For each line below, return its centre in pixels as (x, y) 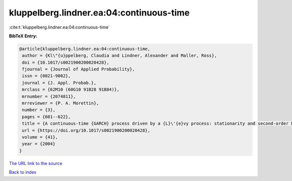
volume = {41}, (40, 137)
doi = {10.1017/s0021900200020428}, (66, 62)
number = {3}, (39, 110)
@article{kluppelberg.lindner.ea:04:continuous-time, (85, 49)
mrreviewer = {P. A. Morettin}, (61, 103)
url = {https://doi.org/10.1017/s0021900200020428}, (86, 130)
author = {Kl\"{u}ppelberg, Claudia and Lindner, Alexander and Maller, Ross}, (119, 56)
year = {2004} (39, 144)
